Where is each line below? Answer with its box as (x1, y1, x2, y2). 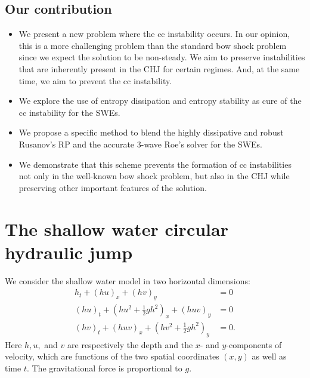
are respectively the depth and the (67, 338, 193, 351)
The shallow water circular (5, 216, 228, 241)
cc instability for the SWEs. (18, 106, 120, 118)
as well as (252, 350, 287, 362)
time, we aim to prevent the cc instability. (18, 74, 172, 87)
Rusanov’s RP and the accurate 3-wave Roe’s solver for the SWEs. (18, 137, 263, 150)
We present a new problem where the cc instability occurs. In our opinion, (18, 27, 290, 40)
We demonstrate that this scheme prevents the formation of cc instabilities (18, 158, 292, 170)
